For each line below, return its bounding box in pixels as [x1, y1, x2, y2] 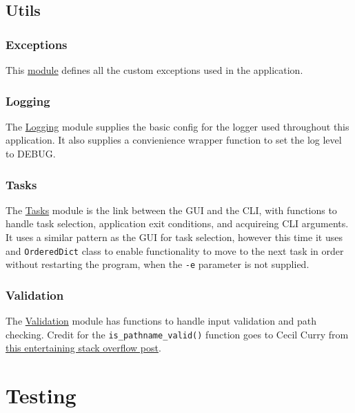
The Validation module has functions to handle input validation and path [6, 314, 316, 328]
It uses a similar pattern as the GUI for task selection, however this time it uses [6, 230, 343, 244]
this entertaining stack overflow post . [6, 340, 161, 355]
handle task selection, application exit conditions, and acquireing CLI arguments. [6, 216, 349, 231]
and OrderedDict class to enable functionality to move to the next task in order [6, 243, 344, 258]
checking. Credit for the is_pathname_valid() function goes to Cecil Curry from [6, 327, 349, 341]
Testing [6, 381, 77, 410]
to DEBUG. [6, 146, 56, 160]
